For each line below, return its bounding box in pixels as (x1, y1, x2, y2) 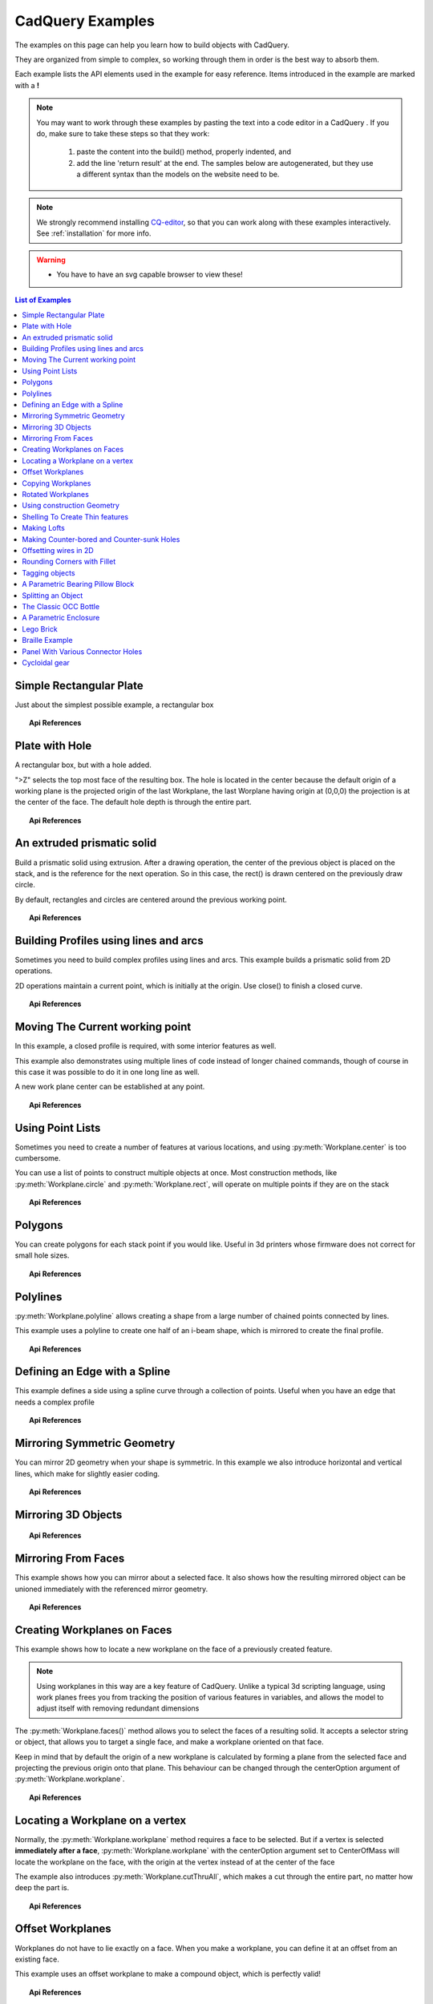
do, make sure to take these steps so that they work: (36, 128, 210, 138)
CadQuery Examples (14, 12, 156, 30)
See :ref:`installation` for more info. (36, 228, 152, 238)
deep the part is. (14, 1883, 70, 1893)
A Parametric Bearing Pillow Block (22, 580, 135, 589)
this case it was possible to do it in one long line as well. (14, 1067, 200, 1077)
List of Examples (14, 295, 71, 305)
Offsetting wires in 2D (22, 546, 94, 555)
